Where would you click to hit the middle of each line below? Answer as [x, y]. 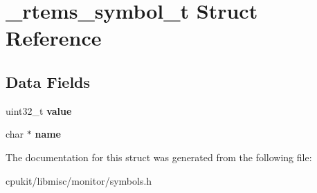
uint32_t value [39, 110]
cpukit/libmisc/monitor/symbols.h [79, 180]
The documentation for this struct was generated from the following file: [159, 157]
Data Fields [48, 81]
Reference [54, 38]
